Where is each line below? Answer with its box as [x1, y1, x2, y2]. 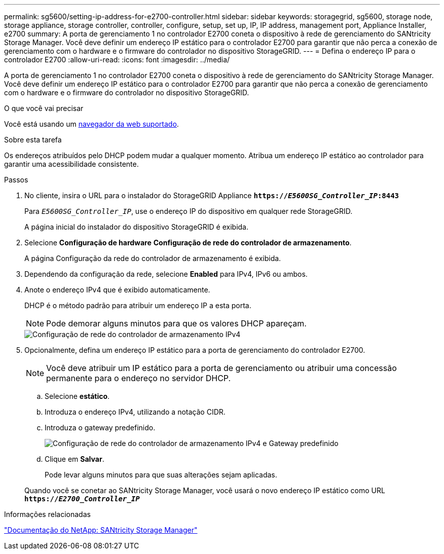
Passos [4, 175, 28, 184]
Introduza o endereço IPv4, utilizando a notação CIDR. [45, 408, 226, 416]
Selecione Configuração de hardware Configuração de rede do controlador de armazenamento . [24, 238, 352, 247]
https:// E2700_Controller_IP [24, 495, 140, 503]
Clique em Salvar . [45, 455, 104, 463]
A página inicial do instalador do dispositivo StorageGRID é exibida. [24, 223, 249, 231]
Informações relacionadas [4, 510, 91, 519]
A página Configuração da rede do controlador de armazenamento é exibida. [24, 254, 281, 263]
